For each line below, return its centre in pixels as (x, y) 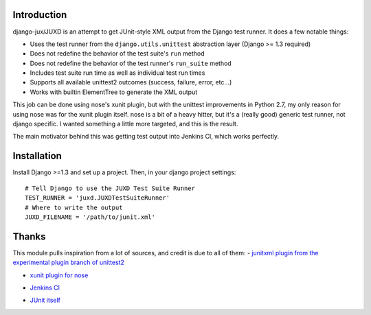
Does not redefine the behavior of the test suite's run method (117, 54)
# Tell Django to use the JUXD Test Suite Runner (110, 188)
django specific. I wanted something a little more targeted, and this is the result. (125, 124)
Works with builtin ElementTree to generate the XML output (114, 92)
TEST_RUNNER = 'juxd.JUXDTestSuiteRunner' (98, 198)
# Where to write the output (74, 207)
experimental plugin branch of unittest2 (69, 262)
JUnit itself (45, 300)
